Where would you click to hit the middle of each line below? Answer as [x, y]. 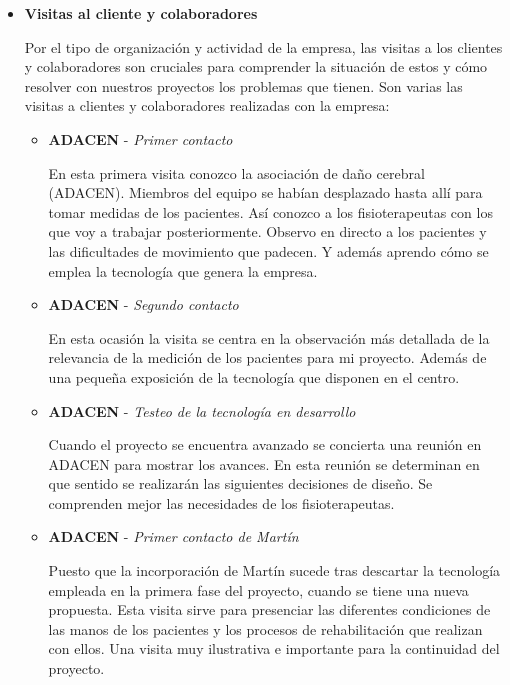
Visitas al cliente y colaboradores [141, 13]
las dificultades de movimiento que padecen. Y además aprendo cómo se [268, 250]
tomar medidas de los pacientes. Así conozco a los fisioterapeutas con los [270, 211]
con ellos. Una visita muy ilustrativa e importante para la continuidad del [274, 648]
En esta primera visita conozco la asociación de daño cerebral [236, 172]
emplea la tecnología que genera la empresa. [183, 270]
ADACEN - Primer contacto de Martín [173, 536]
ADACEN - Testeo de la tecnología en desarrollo [202, 410]
